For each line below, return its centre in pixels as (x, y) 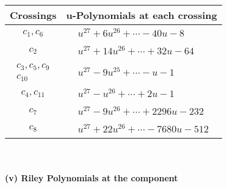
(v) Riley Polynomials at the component (92, 178)
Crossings (33, 15)
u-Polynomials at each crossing (142, 15)
